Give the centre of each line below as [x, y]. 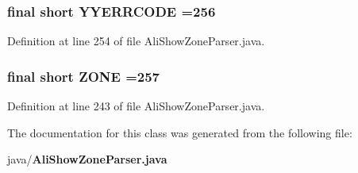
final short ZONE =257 [83, 76]
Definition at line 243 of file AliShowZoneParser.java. [136, 106]
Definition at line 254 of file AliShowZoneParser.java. [136, 41]
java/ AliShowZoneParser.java [87, 159]
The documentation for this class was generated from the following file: [180, 132]
